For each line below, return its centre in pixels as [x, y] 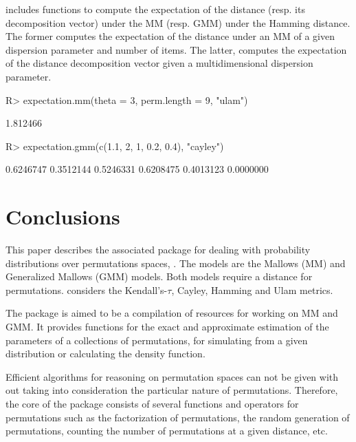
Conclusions [63, 217]
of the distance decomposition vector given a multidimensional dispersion [159, 63]
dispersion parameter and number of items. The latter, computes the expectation [176, 49]
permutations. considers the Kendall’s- [87, 290]
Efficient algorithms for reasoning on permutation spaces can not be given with [172, 376]
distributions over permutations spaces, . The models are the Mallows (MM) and [176, 263]
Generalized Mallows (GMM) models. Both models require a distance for [159, 276]
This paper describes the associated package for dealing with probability [158, 250]
